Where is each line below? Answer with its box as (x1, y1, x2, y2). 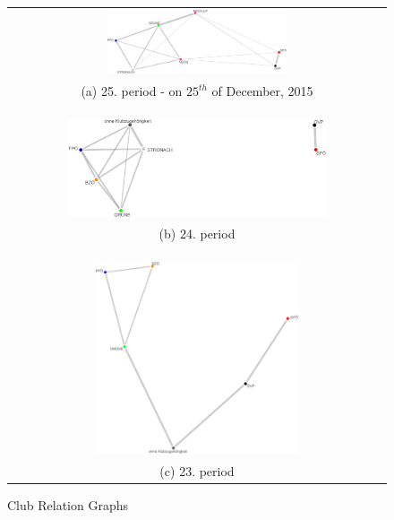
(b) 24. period (158, 224, 236, 243)
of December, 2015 (211, 82, 313, 100)
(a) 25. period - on (81, 82, 183, 100)
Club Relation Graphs (7, 496, 128, 515)
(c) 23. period (159, 462, 235, 481)
